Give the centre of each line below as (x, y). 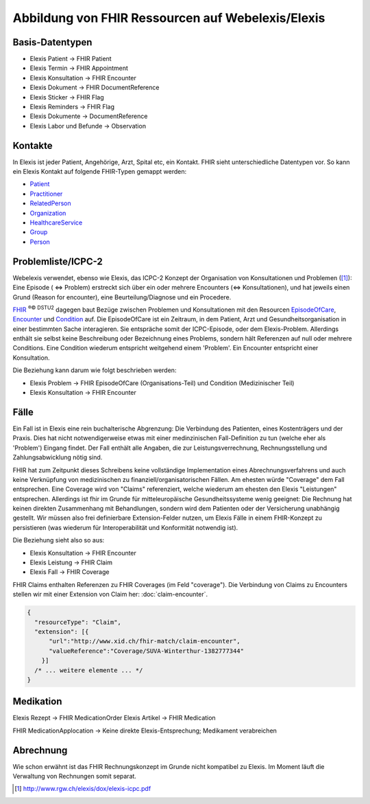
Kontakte (33, 145)
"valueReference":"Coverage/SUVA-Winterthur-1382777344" (147, 651)
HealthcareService (56, 222)
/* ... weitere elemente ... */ (89, 670)
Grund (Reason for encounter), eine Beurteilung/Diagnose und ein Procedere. (122, 297)
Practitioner (46, 194)
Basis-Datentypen (52, 42)
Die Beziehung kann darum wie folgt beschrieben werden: (95, 370)
